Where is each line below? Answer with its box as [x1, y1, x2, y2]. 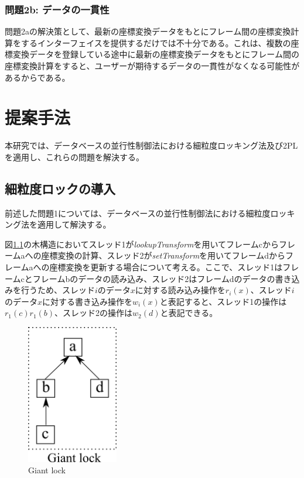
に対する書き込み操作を [42, 295, 133, 307]
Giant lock [28, 464, 66, 476]
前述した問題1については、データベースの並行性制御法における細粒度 [5, 207, 271, 219]
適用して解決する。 [37, 218, 111, 231]
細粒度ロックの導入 [5, 179, 115, 197]
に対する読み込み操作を [135, 284, 226, 296]
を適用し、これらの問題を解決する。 [5, 150, 144, 163]
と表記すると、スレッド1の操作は [159, 295, 287, 307]
